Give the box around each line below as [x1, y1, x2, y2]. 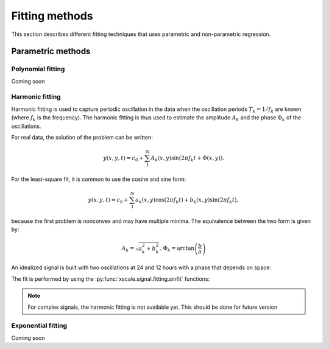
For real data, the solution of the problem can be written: [11, 134, 154, 141]
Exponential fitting [11, 322, 67, 330]
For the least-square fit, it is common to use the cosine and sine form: [11, 175, 186, 183]
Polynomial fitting [11, 65, 65, 73]
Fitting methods [11, 9, 94, 23]
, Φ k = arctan [159, 245, 195, 253]
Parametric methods [11, 46, 91, 57]
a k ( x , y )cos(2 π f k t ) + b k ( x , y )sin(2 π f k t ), [135, 197, 239, 205]
